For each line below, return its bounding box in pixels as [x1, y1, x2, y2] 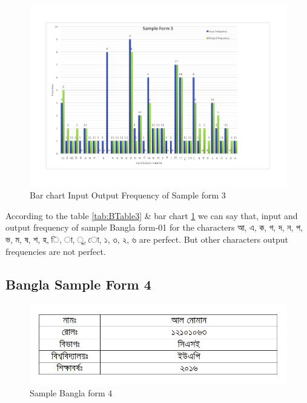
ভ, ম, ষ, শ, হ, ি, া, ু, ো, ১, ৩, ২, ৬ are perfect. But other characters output [5, 233, 288, 246]
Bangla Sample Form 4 [5, 274, 151, 293]
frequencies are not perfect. [5, 245, 106, 257]
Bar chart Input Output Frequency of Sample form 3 [30, 189, 226, 201]
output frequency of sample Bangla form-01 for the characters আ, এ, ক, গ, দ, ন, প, [5, 221, 303, 234]
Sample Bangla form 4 [30, 386, 113, 399]
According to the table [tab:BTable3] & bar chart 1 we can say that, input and [5, 209, 298, 222]
